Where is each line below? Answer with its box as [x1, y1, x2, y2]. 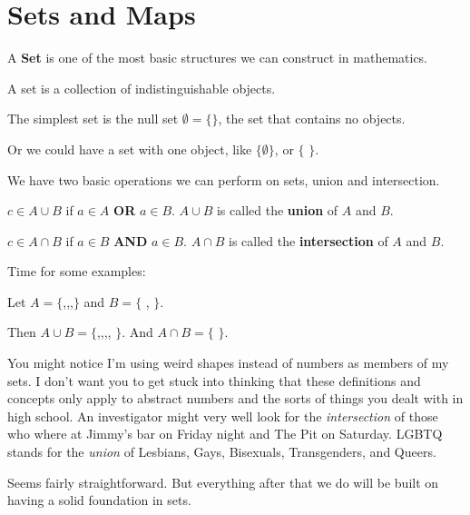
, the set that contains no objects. [218, 109, 406, 128]
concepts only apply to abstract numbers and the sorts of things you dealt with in [7, 389, 464, 408]
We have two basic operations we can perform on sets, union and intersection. [7, 170, 440, 189]
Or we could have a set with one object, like [7, 139, 252, 158]
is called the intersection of [229, 231, 388, 250]
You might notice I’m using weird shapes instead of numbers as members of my [7, 353, 449, 372]
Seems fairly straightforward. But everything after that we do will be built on [7, 472, 439, 491]
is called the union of [216, 201, 338, 220]
